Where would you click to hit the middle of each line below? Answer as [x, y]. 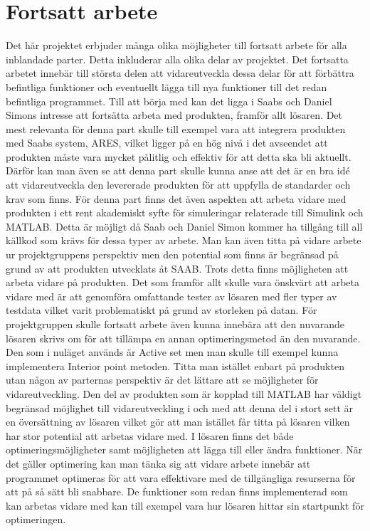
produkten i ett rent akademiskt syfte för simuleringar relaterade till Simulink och [185, 212]
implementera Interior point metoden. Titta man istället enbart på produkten [175, 366]
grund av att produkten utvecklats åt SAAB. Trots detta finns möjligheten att [177, 268]
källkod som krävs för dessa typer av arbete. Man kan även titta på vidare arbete [184, 240]
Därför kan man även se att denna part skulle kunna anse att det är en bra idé [178, 170]
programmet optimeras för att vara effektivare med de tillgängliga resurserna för [181, 477]
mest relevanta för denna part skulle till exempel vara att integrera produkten [176, 128]
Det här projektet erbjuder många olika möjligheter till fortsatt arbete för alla [176, 45]
